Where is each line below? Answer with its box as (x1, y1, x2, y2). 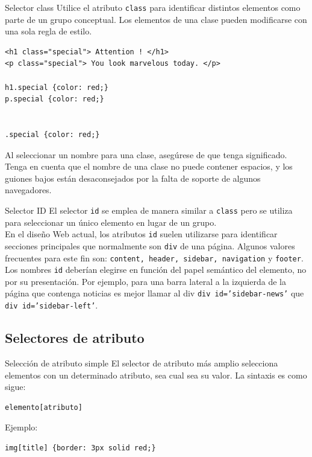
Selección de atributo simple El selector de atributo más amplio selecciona (5, 356, 278, 369)
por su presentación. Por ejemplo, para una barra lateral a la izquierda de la (5, 275, 286, 287)
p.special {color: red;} (5, 95, 104, 104)
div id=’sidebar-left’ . (5, 299, 98, 312)
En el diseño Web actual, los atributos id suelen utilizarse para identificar (5, 228, 278, 240)
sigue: (5, 380, 26, 393)
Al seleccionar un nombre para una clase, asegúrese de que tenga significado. (5, 148, 287, 161)
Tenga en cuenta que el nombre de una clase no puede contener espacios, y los (5, 160, 293, 173)
